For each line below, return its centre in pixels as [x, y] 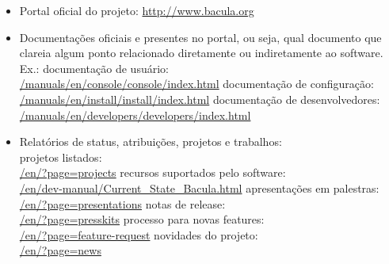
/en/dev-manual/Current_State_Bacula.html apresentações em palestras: [199, 187]
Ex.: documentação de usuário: [94, 68]
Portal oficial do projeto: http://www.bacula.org [137, 10]
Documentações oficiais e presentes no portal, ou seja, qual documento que [200, 37]
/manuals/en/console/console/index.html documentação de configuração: [196, 84]
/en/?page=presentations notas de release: [122, 203]
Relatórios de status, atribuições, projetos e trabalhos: [151, 142]
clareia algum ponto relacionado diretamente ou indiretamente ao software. [201, 53]
